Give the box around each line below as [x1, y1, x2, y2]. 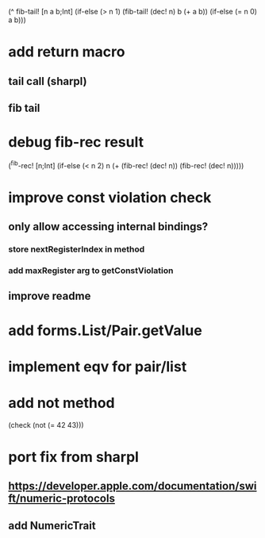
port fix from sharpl [8, 448, 139, 466]
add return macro [8, 43, 125, 61]
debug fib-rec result [8, 133, 144, 152]
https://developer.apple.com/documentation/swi [8, 479, 257, 493]
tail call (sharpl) [8, 75, 87, 88]
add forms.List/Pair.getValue [8, 321, 202, 340]
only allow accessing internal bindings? [8, 220, 209, 233]
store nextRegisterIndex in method [8, 244, 145, 255]
